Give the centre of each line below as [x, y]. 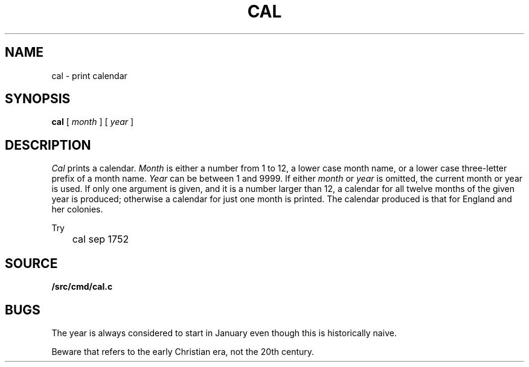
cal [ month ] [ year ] [93, 122]
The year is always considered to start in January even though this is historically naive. [224, 333]
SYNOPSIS [38, 99]
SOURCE [31, 263]
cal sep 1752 [101, 239]
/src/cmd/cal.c [82, 287]
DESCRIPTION [48, 145]
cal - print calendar [89, 75]
